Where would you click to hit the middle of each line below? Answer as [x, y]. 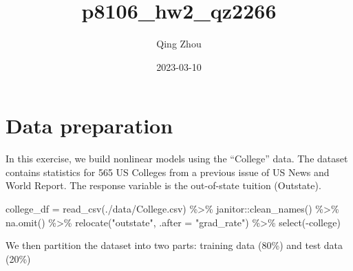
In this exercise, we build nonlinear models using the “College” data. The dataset [177, 159]
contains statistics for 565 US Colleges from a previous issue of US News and [168, 172]
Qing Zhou [179, 44]
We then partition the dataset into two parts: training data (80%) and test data [174, 245]
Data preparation [89, 126]
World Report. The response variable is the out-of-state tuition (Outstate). [163, 185]
